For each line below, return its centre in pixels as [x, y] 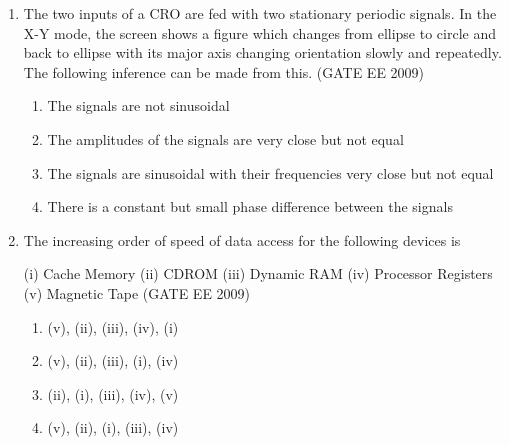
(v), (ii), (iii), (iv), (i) [113, 326]
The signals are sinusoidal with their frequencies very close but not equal [270, 172]
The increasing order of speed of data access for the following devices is [242, 239]
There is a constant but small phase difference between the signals [250, 206]
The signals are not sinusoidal [138, 105]
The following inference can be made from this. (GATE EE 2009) [224, 71]
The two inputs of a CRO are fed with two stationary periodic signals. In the [260, 13]
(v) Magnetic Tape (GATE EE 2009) [137, 292]
